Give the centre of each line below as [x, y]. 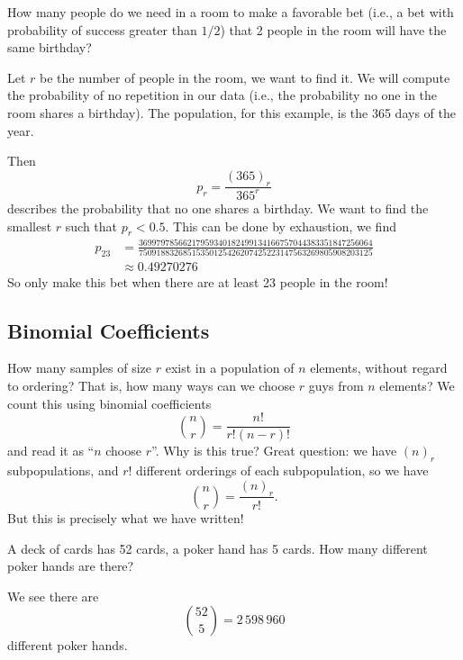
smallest [30, 226]
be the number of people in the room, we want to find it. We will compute [245, 77]
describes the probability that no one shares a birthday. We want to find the [218, 208]
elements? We [417, 386]
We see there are [53, 596]
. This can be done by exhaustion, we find [281, 226]
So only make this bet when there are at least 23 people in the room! [198, 281]
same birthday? [50, 47]
